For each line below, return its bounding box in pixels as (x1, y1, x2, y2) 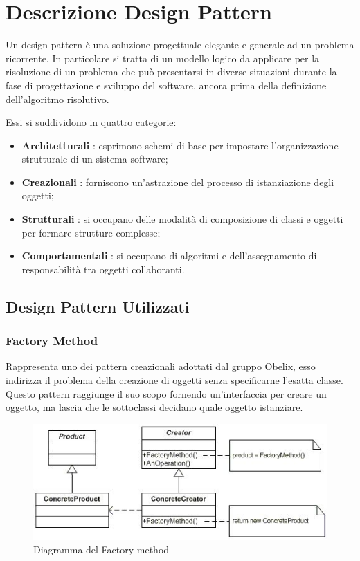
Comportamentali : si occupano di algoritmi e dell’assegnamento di (21, 248, 317, 263)
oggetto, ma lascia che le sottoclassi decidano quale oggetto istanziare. (6, 400, 303, 414)
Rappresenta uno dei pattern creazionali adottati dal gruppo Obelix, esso (6, 359, 316, 374)
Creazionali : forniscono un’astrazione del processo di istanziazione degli (21, 174, 334, 189)
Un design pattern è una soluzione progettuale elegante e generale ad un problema (6, 37, 354, 52)
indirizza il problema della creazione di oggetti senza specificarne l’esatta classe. (6, 373, 343, 387)
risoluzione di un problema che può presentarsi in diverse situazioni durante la (6, 64, 337, 79)
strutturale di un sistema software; (21, 151, 168, 166)
